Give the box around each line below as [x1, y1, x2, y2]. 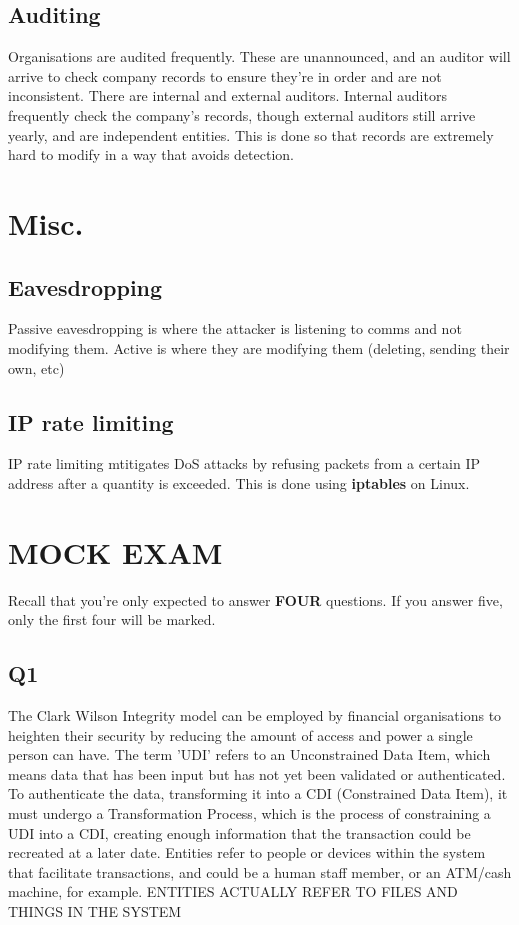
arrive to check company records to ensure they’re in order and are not [8, 65, 442, 86]
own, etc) [8, 357, 65, 378]
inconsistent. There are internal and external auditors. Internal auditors [8, 85, 447, 106]
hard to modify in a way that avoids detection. [8, 144, 294, 165]
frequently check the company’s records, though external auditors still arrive [8, 104, 476, 125]
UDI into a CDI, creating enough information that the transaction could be [8, 822, 471, 843]
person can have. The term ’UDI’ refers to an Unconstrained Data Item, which [8, 744, 491, 765]
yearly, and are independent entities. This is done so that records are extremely [8, 124, 494, 145]
